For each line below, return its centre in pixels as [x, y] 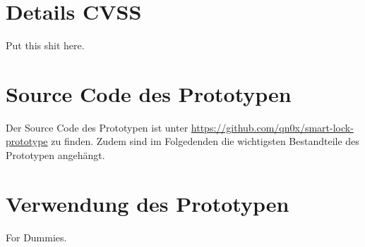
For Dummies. [36, 237]
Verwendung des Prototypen [148, 203]
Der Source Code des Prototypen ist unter [97, 127]
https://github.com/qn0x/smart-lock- [272, 127]
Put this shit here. [45, 45]
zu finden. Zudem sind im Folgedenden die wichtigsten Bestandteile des [205, 141]
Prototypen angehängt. [55, 155]
